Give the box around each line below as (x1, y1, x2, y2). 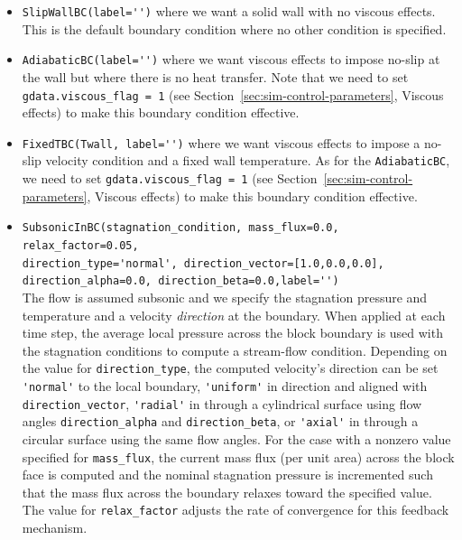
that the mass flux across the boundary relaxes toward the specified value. (22, 482, 432, 501)
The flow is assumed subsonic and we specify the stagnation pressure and (22, 287, 428, 306)
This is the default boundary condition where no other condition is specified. (22, 19, 447, 38)
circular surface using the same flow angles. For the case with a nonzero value (22, 429, 451, 448)
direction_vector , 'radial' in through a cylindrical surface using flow (22, 394, 422, 413)
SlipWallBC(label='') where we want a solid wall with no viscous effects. (22, 2, 436, 20)
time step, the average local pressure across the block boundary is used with (22, 323, 443, 342)
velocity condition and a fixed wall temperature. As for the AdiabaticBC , (45, 151, 450, 170)
